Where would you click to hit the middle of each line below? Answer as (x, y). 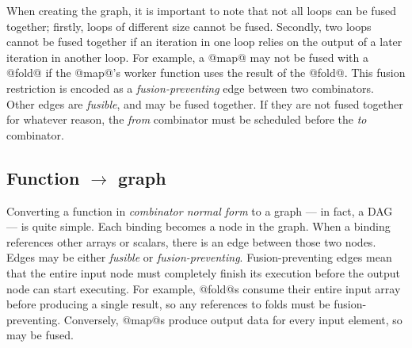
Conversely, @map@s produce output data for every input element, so (233, 319)
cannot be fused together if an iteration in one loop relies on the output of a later (204, 42)
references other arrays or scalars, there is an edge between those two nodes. (191, 241)
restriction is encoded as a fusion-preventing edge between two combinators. (190, 88)
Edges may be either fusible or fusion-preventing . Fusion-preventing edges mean (199, 257)
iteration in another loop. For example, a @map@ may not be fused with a (187, 57)
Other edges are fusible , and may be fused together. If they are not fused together (205, 103)
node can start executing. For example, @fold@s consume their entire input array (204, 288)
